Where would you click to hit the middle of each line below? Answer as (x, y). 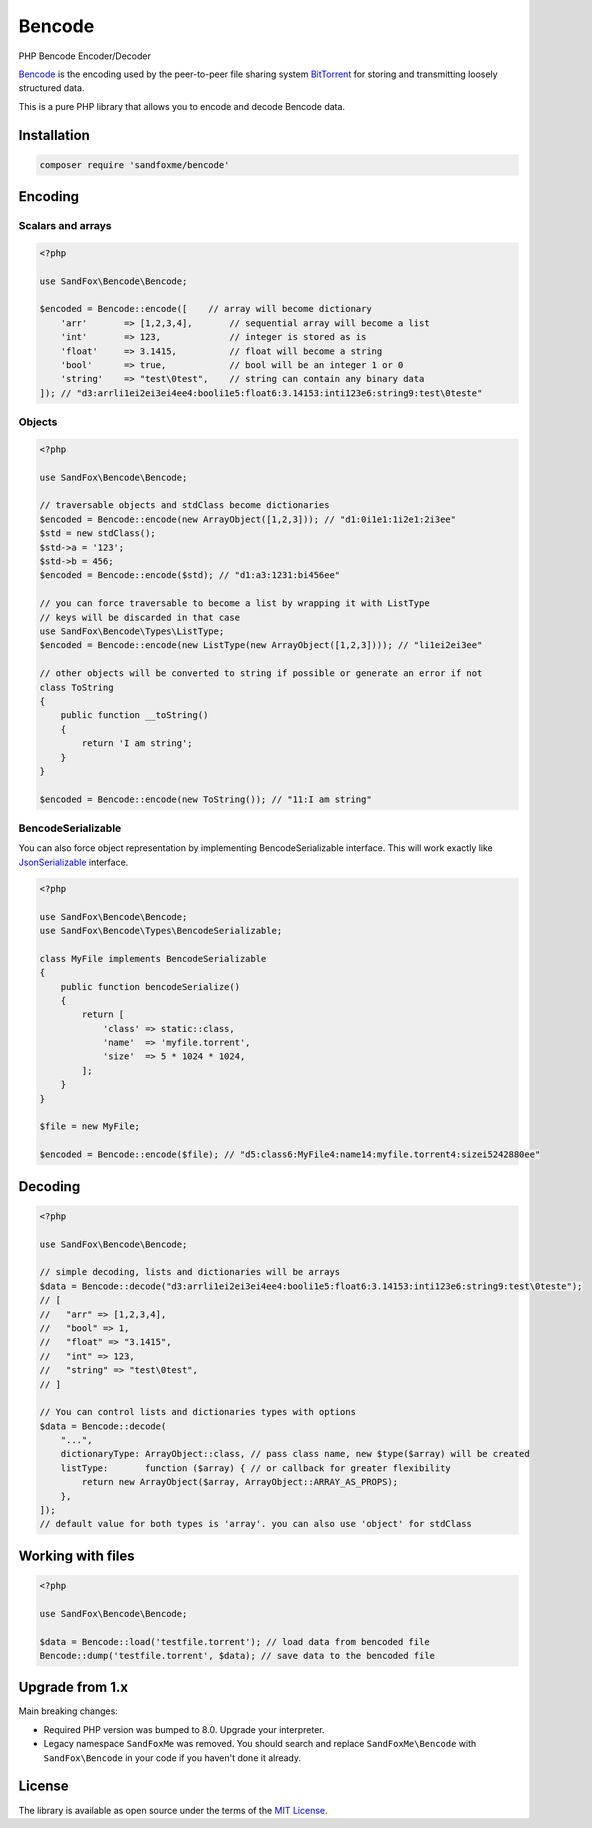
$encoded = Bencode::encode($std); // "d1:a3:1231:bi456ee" (190, 575)
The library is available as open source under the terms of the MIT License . (173, 1810)
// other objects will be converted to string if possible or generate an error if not (261, 673)
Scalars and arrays (65, 226)
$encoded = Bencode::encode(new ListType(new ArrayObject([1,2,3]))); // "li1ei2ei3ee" (261, 645)
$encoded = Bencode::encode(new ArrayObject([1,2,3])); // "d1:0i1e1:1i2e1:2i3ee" (248, 519)
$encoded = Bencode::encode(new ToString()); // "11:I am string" (205, 799)
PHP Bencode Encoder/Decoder (85, 56)
